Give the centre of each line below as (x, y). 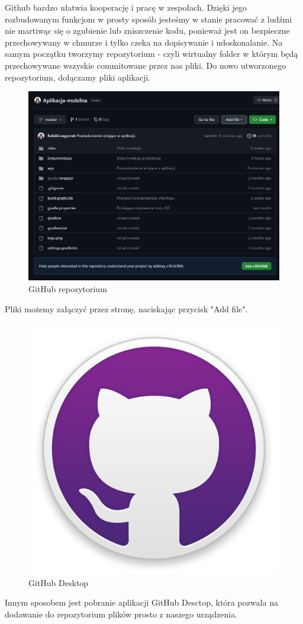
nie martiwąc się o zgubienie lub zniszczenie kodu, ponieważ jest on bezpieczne (147, 31)
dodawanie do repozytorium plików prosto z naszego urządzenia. (121, 614)
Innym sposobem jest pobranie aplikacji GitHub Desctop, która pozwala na (141, 602)
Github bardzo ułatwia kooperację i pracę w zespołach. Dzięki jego (126, 7)
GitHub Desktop (59, 582)
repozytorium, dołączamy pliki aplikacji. (78, 77)
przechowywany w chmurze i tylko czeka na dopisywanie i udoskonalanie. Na (144, 42)
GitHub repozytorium (68, 289)
